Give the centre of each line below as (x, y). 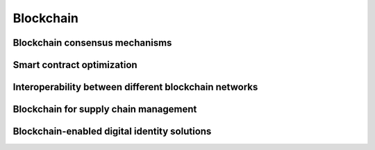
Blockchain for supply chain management (105, 109)
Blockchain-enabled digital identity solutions (112, 132)
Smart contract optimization (75, 65)
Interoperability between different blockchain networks (135, 87)
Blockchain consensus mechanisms (92, 43)
